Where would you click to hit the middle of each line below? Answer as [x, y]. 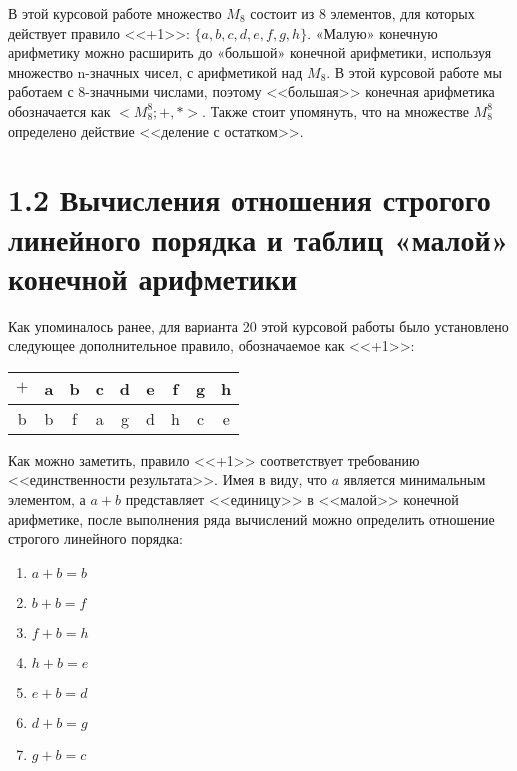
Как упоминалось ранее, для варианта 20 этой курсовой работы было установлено [258, 325]
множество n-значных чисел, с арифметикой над [155, 71]
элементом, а [47, 499]
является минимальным [414, 479]
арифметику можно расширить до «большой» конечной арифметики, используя [250, 52]
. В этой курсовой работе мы [414, 71]
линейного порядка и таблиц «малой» [258, 238]
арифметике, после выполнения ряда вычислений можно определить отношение [251, 518]
